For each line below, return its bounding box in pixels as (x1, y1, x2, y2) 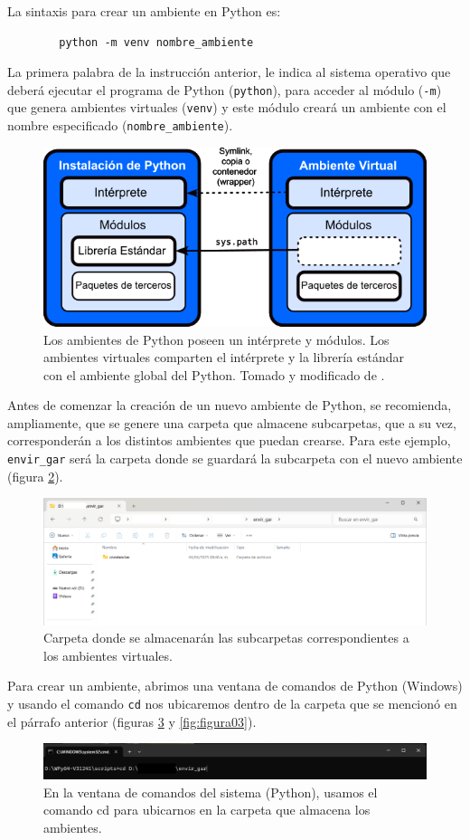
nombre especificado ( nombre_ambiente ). (7, 116, 233, 135)
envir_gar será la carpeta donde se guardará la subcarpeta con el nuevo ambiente (7, 449, 463, 468)
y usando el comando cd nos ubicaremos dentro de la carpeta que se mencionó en (7, 694, 457, 713)
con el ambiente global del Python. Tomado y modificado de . (43, 365, 385, 384)
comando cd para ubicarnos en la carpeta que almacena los (43, 800, 371, 819)
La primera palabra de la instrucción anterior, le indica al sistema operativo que (7, 62, 451, 81)
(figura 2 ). (7, 466, 63, 485)
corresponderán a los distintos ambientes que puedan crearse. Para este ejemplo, (7, 431, 451, 450)
